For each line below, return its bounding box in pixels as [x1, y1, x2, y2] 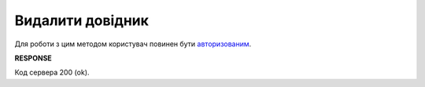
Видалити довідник [14, 12, 150, 29]
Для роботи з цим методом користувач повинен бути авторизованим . [14, 39, 252, 49]
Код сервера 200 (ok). [14, 67, 90, 78]
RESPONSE [14, 53, 53, 63]
